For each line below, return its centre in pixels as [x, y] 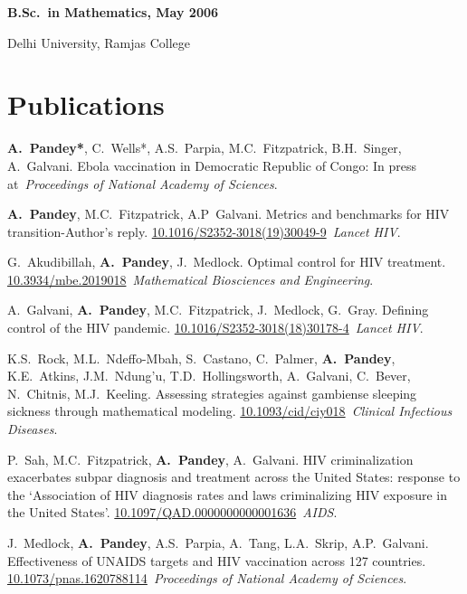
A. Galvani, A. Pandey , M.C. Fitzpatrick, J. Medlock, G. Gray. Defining [218, 310]
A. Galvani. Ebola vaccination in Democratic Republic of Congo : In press [212, 165]
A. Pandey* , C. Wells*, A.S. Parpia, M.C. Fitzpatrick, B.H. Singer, [205, 148]
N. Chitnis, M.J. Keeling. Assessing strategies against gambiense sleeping [212, 393]
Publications [86, 104]
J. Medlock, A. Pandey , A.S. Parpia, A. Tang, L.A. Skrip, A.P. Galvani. [218, 542]
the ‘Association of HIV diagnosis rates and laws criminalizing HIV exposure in [227, 494]
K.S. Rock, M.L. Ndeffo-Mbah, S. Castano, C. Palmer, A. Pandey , [201, 358]
